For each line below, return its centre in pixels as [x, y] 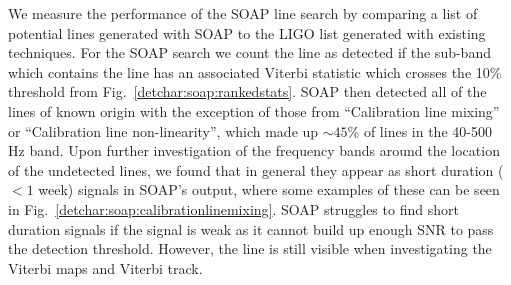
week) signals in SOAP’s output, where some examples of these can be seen [269, 189]
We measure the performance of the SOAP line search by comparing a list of [243, 13]
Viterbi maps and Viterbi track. [105, 267]
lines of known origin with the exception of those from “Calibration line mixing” [254, 110]
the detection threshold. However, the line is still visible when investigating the [250, 248]
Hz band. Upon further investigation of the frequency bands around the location [254, 150]
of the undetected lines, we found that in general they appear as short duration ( [256, 169]
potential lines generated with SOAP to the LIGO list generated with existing [247, 32]
